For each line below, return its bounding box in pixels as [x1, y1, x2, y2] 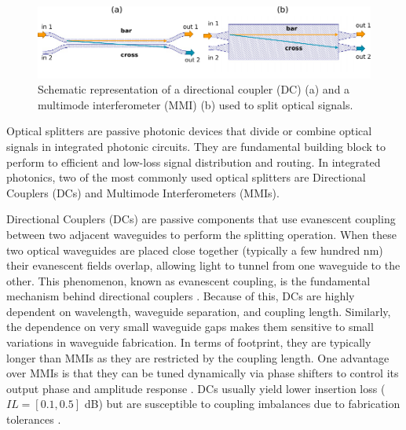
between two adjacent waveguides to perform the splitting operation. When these [6, 226, 397, 242]
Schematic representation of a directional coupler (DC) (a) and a [38, 81, 350, 97]
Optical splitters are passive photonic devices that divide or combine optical [6, 123, 372, 139]
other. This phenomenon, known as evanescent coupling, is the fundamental [6, 272, 371, 289]
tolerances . [6, 411, 61, 428]
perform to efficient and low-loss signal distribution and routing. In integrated [6, 153, 381, 170]
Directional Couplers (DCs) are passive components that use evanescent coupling [6, 211, 396, 227]
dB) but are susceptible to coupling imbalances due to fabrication [84, 395, 401, 412]
